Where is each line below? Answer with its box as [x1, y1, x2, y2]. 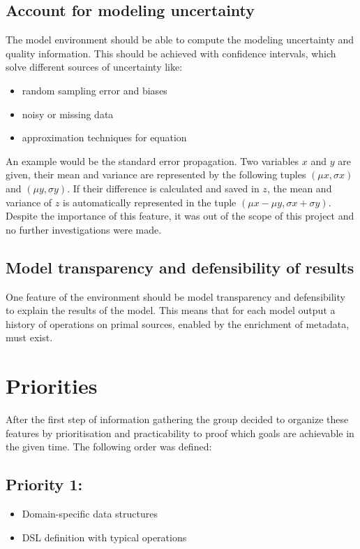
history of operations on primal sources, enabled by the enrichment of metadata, [6, 316, 350, 331]
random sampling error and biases [22, 83, 167, 97]
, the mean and [267, 180, 332, 195]
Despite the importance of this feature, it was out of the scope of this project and [6, 208, 354, 223]
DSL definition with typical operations [22, 529, 187, 544]
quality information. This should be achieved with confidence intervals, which [6, 45, 336, 60]
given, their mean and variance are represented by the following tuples [6, 167, 306, 182]
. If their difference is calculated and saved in [67, 180, 260, 195]
